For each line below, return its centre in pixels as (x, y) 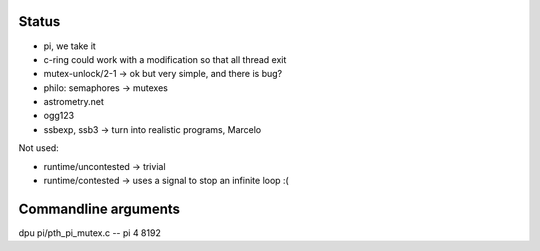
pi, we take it (70, 46)
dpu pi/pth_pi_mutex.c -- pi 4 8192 (90, 232)
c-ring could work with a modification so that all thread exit (165, 59)
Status (39, 21)
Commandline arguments (99, 208)
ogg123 (59, 116)
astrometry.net (74, 102)
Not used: (38, 148)
